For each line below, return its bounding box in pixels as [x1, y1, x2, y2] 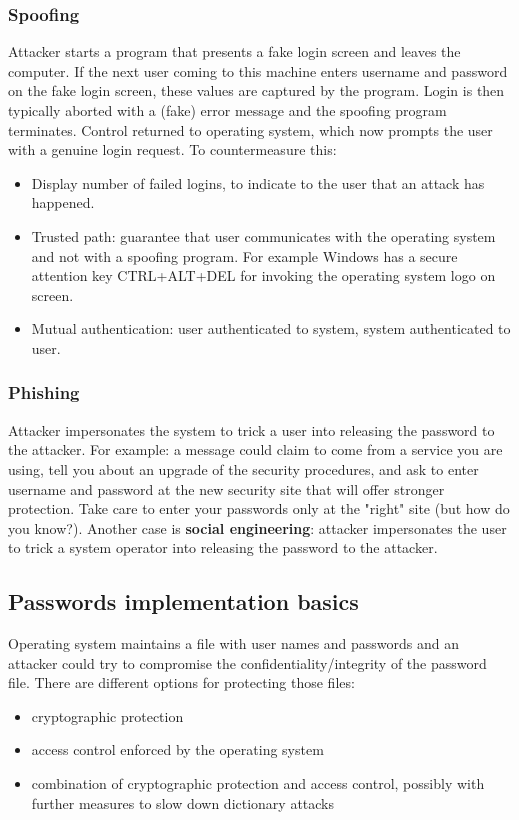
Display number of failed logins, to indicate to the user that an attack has [31, 172, 485, 193]
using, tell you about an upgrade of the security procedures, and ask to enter [8, 458, 479, 479]
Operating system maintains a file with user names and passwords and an [8, 633, 460, 654]
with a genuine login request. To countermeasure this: [8, 139, 337, 160]
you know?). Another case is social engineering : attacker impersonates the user [8, 517, 507, 538]
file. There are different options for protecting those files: [8, 672, 355, 693]
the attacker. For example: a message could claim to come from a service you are [8, 439, 503, 460]
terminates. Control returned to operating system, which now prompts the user [8, 119, 493, 140]
